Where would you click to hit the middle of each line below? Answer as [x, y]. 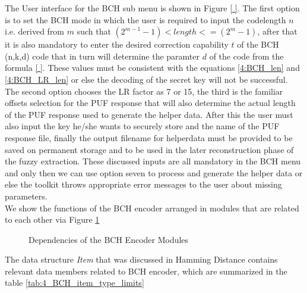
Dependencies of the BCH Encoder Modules [109, 239]
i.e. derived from [35, 31]
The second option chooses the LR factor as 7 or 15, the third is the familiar [144, 91]
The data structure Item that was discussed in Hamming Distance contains [141, 259]
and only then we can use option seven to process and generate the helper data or [154, 172]
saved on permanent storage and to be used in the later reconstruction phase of [149, 149]
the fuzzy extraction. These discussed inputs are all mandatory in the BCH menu [153, 161]
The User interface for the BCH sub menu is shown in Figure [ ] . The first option [152, 8]
